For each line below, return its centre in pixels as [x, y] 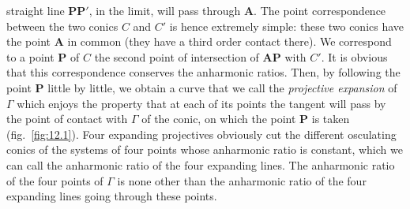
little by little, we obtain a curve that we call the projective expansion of [222, 87]
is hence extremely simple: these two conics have [287, 26]
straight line [36, 10]
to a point [30, 56]
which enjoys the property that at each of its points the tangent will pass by [201, 103]
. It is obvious [354, 56]
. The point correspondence [320, 10]
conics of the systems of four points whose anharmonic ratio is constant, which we [205, 149]
